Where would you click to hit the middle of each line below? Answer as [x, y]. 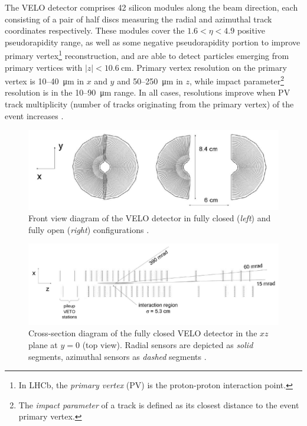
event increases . [34, 115]
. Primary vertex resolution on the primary [209, 67]
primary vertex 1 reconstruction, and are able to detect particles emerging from [147, 55]
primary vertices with [44, 67]
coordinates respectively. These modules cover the [95, 30]
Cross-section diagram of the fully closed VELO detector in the [143, 333]
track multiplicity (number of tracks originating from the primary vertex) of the [149, 104]
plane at [43, 344]
